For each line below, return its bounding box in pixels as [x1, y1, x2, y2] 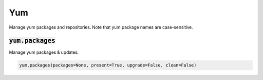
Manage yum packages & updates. [9, 49, 79, 55]
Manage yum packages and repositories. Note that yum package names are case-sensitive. [9, 24, 193, 30]
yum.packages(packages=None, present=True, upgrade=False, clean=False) [19, 63, 197, 68]
